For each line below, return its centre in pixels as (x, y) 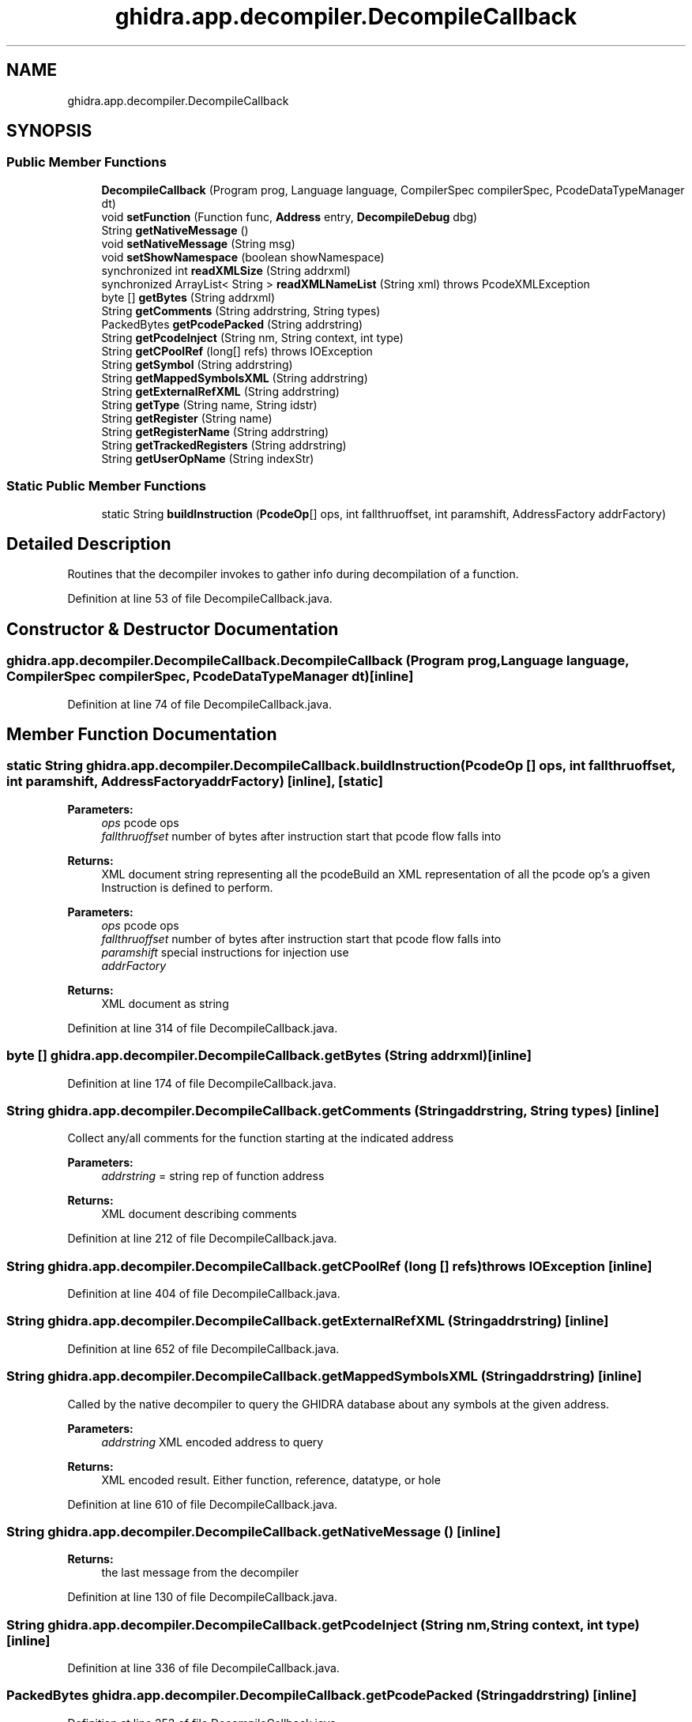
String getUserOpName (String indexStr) (208, 458)
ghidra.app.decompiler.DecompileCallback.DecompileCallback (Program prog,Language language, (318, 661)
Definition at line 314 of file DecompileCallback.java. (203, 1028)
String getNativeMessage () (175, 230)
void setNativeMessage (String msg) (198, 243)
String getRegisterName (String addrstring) (215, 431)
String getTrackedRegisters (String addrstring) (224, 445)
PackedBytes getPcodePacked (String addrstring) (232, 324)
